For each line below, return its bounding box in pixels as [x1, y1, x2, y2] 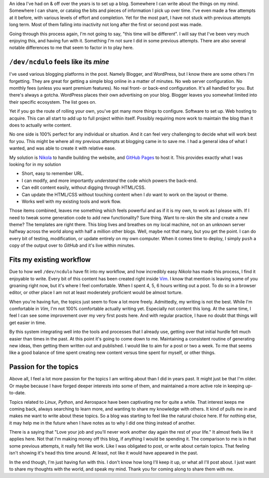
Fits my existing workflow [9, 256, 91, 264]
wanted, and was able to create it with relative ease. [9, 145, 116, 152]
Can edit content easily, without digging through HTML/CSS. [21, 184, 146, 190]
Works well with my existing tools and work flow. [21, 198, 122, 204]
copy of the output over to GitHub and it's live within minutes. [9, 242, 135, 249]
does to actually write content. [9, 122, 72, 128]
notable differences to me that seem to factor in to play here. [9, 45, 134, 51]
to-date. [9, 390, 26, 396]
